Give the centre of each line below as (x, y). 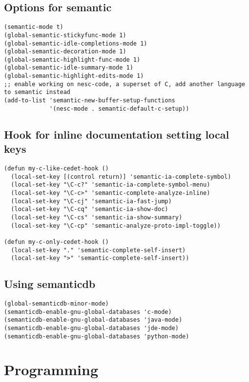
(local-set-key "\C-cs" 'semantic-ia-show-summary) (97, 217)
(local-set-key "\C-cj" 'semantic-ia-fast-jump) (91, 201)
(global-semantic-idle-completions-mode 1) (76, 43)
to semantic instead (37, 92)
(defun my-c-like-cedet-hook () (56, 169)
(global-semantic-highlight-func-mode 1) (72, 60)
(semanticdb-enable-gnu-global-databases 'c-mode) (88, 312)
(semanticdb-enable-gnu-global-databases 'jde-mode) (91, 328)
